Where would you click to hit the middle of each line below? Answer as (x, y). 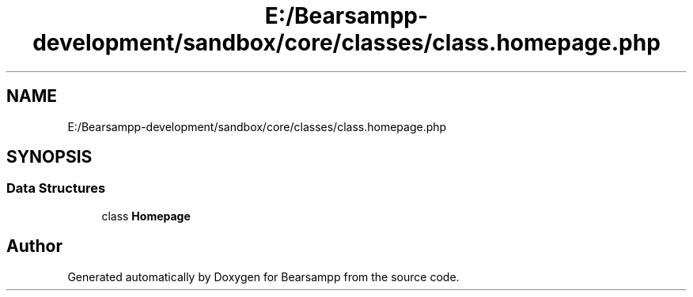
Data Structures (56, 188)
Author (34, 246)
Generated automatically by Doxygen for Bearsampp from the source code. (263, 276)
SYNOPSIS (49, 157)
